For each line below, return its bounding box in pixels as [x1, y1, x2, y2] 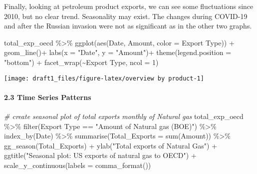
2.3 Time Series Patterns [4, 91, 91, 102]
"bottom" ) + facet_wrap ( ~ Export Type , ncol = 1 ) [4, 56, 159, 67]
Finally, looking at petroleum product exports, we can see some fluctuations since [4, 1, 254, 11]
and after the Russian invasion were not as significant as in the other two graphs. [4, 20, 252, 31]
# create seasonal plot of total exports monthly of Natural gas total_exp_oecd [4, 111, 244, 121]
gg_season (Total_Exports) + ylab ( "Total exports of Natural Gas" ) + [4, 140, 218, 150]
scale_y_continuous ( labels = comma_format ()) [4, 159, 151, 170]
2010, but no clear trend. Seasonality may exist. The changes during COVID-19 [4, 10, 248, 21]
